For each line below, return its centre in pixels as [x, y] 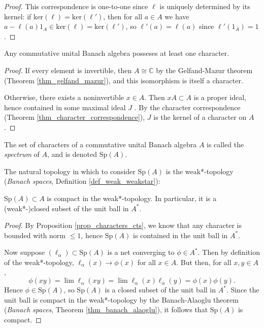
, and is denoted [72, 154]
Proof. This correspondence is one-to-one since [76, 6]
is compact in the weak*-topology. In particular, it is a [132, 198]
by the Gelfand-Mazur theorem [204, 70]
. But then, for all [204, 262]
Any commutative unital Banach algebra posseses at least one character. [117, 53]
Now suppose [24, 252]
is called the [225, 144]
